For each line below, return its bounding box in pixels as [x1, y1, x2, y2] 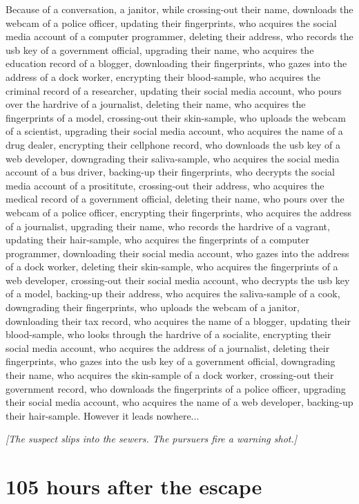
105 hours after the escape [6, 472, 262, 501]
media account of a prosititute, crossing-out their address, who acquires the [6, 178, 324, 192]
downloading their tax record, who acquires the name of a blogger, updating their [6, 313, 351, 328]
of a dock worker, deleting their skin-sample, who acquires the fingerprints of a [6, 259, 338, 274]
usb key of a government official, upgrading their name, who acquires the [6, 42, 314, 57]
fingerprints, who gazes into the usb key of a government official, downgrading [6, 354, 336, 368]
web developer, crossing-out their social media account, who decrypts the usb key [6, 272, 350, 287]
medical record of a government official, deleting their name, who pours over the [6, 192, 345, 206]
